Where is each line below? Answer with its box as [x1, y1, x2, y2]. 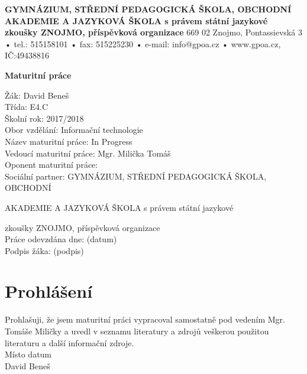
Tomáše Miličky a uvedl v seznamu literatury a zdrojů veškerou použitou [5, 325, 269, 337]
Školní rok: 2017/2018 [5, 112, 84, 124]
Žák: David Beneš [5, 89, 69, 101]
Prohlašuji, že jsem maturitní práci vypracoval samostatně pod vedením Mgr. [5, 313, 285, 326]
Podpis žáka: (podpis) [5, 244, 84, 256]
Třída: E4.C [5, 100, 49, 113]
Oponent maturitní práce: [5, 158, 98, 171]
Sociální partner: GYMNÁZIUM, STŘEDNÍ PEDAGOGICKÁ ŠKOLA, [5, 170, 267, 182]
